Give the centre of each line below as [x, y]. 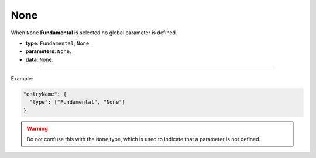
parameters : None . [48, 51]
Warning [37, 128]
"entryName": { [45, 94]
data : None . [39, 59]
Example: [22, 79]
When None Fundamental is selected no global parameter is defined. [94, 33]
